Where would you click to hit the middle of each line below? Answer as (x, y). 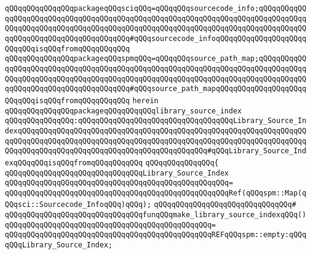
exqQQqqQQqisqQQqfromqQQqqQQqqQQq (74, 163)
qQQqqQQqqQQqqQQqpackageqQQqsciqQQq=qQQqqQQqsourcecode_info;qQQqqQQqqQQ (156, 8)
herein (146, 100)
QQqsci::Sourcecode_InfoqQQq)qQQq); (78, 205)
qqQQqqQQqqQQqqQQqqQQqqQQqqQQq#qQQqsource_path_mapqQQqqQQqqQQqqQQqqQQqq (156, 89)
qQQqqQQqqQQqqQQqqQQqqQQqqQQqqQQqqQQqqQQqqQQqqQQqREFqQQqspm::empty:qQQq (156, 235)
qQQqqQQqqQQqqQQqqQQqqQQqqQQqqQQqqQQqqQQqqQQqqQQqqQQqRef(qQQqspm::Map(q (156, 193)
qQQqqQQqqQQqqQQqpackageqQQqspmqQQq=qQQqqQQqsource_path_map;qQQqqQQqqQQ (156, 59)
